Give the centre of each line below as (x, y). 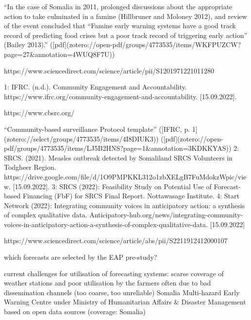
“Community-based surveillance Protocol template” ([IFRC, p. (97, 129)
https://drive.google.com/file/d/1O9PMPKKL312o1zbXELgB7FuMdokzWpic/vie (125, 176)
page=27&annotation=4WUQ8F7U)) (59, 54)
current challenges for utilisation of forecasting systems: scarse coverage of (114, 273)
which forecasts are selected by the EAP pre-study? (81, 257)
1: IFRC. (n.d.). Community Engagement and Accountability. (95, 87)
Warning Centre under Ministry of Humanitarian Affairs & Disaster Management (125, 302)
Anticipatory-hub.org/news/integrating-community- (166, 215)
